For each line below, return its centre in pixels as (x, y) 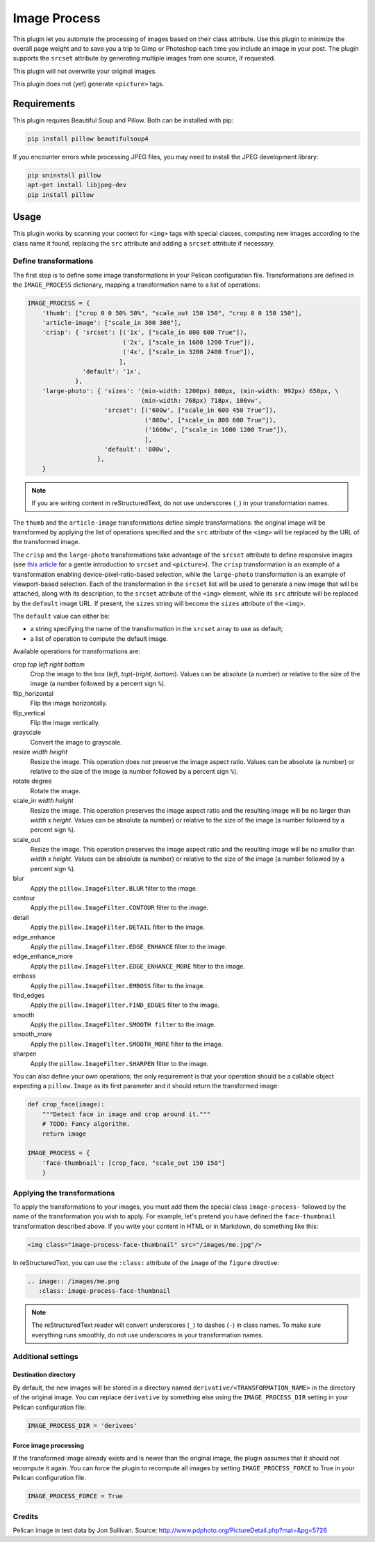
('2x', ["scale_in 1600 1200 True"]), (189, 342)
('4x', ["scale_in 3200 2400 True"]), (189, 352)
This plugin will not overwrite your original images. (85, 71)
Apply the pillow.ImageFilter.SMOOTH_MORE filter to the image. (127, 1044)
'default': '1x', (112, 371)
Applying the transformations (64, 1193)
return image (64, 1134)
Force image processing (49, 1446)
